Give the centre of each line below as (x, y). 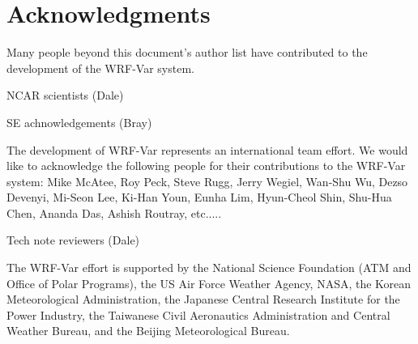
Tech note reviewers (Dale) (73, 240)
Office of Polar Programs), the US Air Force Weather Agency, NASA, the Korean (209, 283)
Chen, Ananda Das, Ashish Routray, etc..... (114, 212)
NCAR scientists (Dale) (65, 95)
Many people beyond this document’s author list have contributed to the (187, 52)
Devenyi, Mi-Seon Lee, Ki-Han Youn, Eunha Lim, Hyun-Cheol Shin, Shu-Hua (199, 197)
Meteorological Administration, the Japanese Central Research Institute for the (203, 299)
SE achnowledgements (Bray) (79, 122)
